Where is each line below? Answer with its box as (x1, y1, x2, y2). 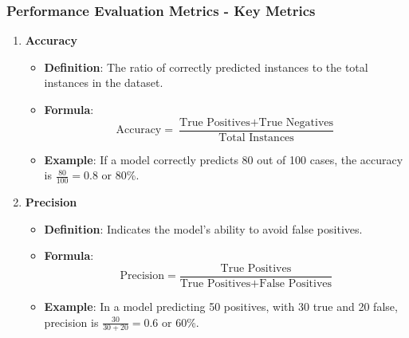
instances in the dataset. (44, 74, 163, 91)
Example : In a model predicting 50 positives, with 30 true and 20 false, (44, 297, 398, 314)
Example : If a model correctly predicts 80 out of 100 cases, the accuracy (44, 151, 403, 167)
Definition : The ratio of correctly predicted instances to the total (44, 58, 368, 75)
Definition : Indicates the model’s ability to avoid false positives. (44, 220, 363, 237)
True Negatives (258, 116, 334, 128)
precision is (44, 313, 99, 330)
